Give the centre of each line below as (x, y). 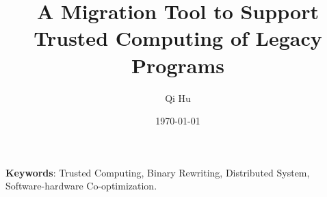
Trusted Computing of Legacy (178, 38)
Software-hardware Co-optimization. (81, 186)
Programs (178, 65)
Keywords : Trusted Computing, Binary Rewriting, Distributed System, (158, 172)
